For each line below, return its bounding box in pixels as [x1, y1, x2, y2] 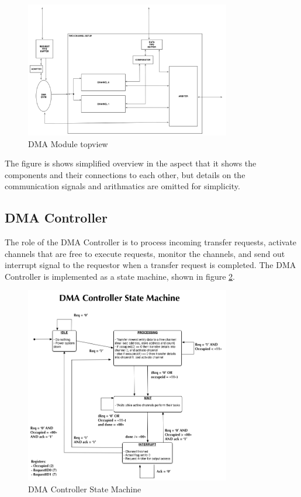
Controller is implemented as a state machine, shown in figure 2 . [5, 270, 235, 282]
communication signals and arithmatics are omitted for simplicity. [5, 180, 240, 192]
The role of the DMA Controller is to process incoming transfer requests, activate [5, 236, 297, 248]
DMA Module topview [28, 137, 108, 150]
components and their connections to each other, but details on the [5, 168, 245, 180]
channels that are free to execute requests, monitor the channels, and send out [5, 247, 285, 259]
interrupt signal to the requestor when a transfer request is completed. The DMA [5, 259, 296, 271]
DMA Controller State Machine [28, 482, 141, 495]
